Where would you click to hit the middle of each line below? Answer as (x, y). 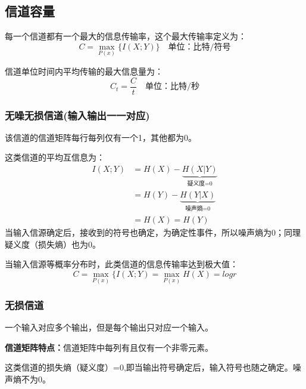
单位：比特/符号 (199, 47)
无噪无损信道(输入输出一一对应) (77, 115)
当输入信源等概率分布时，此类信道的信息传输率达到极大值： (121, 264)
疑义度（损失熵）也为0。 (53, 244)
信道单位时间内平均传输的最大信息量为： (84, 71)
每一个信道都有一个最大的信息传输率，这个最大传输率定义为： (126, 36)
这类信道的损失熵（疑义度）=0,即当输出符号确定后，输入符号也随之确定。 (149, 367)
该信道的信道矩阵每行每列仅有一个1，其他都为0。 (101, 137)
